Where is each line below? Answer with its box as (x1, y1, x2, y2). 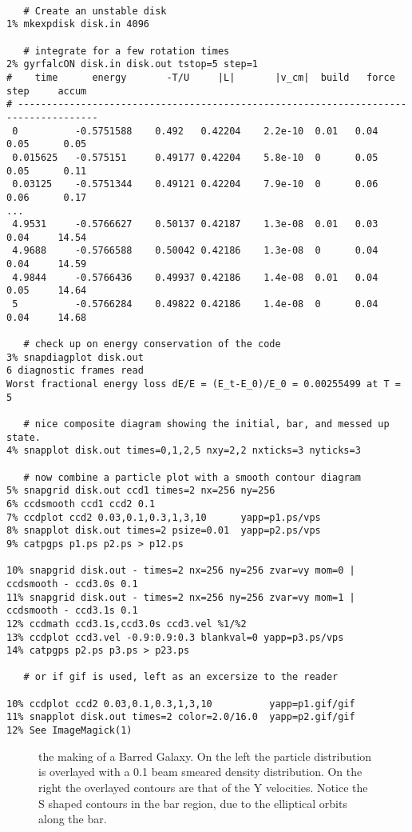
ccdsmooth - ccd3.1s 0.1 (6, 605, 138, 617)
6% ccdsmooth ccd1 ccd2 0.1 (6, 498, 156, 510)
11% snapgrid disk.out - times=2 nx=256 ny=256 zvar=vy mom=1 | (6, 591, 355, 603)
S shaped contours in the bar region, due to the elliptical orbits (38, 794, 347, 811)
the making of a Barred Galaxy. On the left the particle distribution (38, 747, 372, 764)
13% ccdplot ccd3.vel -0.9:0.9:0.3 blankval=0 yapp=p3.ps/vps (6, 631, 344, 643)
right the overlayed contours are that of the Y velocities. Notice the (38, 778, 368, 795)
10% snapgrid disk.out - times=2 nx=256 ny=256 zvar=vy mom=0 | (6, 565, 355, 577)
